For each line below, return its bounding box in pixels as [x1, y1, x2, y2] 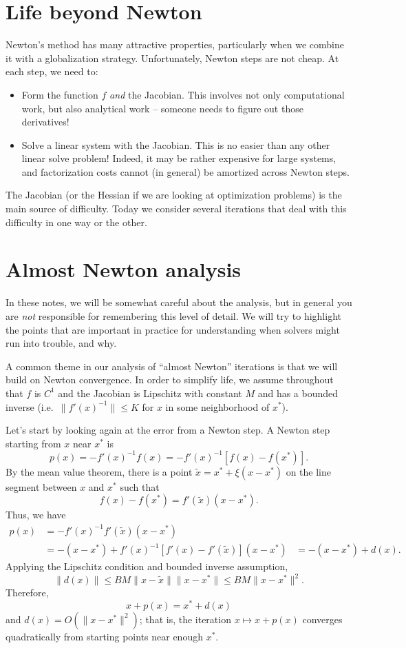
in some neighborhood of [165, 399, 270, 414]
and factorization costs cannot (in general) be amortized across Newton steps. [21, 164, 350, 179]
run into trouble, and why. [6, 336, 117, 350]
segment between [6, 479, 77, 494]
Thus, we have [6, 507, 66, 522]
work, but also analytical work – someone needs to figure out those [21, 101, 303, 115]
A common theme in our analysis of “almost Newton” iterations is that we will [6, 358, 338, 373]
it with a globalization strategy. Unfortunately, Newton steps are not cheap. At [6, 50, 339, 65]
